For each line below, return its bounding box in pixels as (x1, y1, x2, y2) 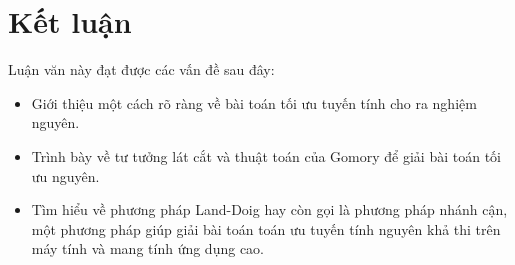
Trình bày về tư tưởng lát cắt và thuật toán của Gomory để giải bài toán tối (31, 145, 501, 166)
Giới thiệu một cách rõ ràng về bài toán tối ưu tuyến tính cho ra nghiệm (31, 92, 477, 113)
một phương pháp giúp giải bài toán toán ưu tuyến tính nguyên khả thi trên (31, 218, 501, 239)
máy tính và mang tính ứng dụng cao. (31, 238, 264, 259)
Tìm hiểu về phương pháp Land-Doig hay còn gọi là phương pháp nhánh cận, (31, 199, 508, 220)
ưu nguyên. (31, 165, 100, 186)
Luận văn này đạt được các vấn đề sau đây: (8, 59, 275, 80)
